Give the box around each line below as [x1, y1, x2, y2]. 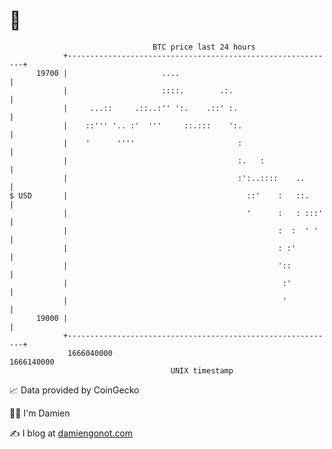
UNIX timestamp [170, 365, 234, 376]
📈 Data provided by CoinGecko [9, 384, 140, 396]
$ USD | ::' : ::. [9, 190, 310, 201]
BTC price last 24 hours [152, 42, 256, 52]
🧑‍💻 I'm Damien [9, 407, 71, 419]
